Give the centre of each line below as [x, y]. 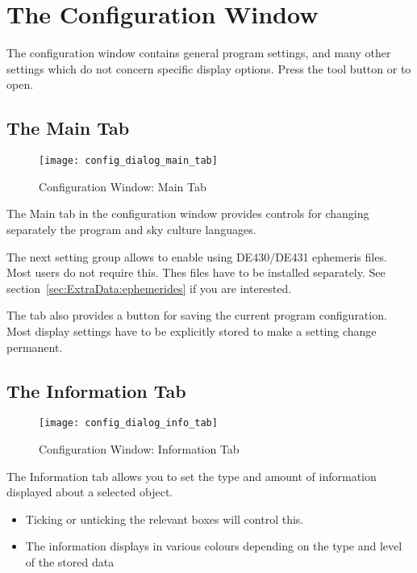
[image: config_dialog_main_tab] [128, 161]
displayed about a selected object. [90, 492]
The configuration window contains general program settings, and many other [199, 53]
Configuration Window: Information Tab [139, 448]
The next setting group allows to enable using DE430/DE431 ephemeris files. [197, 256]
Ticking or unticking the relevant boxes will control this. [165, 519]
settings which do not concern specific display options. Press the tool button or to [209, 68]
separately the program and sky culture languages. [131, 229]
